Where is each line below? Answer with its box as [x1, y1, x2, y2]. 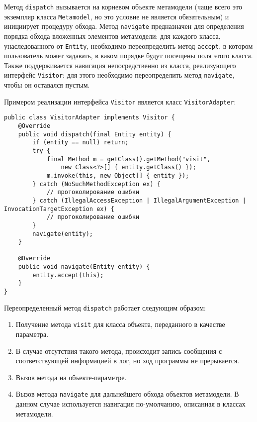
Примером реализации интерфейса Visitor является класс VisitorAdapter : [4, 96, 236, 106]
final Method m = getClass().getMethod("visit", [46, 155, 211, 163]
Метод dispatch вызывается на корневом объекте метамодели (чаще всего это [4, 1, 242, 11]
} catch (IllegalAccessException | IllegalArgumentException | [32, 197, 246, 204]
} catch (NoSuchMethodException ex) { [32, 180, 161, 188]
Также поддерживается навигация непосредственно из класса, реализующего [4, 60, 236, 70]
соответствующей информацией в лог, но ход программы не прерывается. [15, 355, 240, 366]
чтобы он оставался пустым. [4, 80, 90, 90]
